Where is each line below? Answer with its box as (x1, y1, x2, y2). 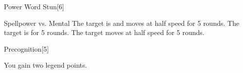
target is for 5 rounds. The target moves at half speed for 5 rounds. (4, 27, 205, 37)
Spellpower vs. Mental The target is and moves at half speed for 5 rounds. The (4, 18, 240, 28)
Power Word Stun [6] (4, 1, 64, 11)
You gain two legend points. (4, 60, 87, 70)
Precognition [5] (4, 43, 49, 54)
